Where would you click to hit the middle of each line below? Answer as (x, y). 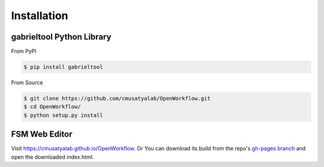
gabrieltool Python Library (61, 37)
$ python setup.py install (63, 115)
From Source (27, 83)
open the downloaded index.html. (52, 157)
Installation (40, 16)
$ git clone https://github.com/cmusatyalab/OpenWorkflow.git (117, 98)
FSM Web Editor (42, 134)
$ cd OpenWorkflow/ (52, 107)
